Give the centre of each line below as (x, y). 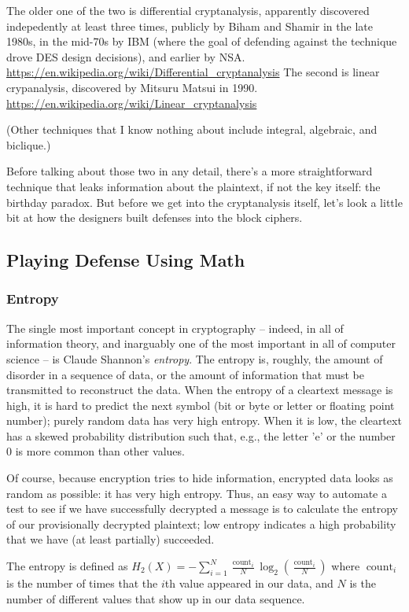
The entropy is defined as (67, 566)
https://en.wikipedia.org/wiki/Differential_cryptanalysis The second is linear (193, 72)
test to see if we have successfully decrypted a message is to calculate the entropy (202, 509)
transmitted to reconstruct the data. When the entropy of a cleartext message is (200, 390)
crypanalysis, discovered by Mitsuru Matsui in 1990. (132, 87)
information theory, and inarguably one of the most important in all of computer (201, 343)
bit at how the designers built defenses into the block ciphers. (155, 218)
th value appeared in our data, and (249, 583)
